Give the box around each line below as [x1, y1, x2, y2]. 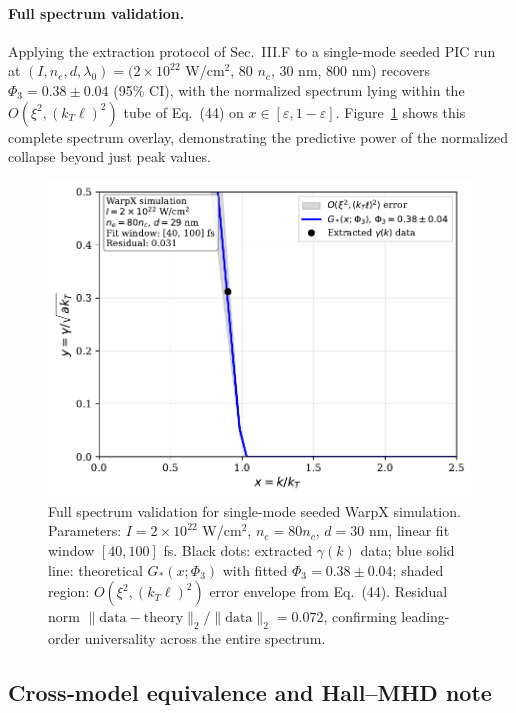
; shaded [392, 559, 444, 580]
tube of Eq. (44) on [123, 101, 244, 122]
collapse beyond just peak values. [8, 146, 211, 167]
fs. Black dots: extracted [163, 539, 313, 560]
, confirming [323, 606, 397, 627]
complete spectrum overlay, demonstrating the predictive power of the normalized [8, 126, 509, 147]
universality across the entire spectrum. [84, 627, 326, 648]
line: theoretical [48, 559, 143, 580]
